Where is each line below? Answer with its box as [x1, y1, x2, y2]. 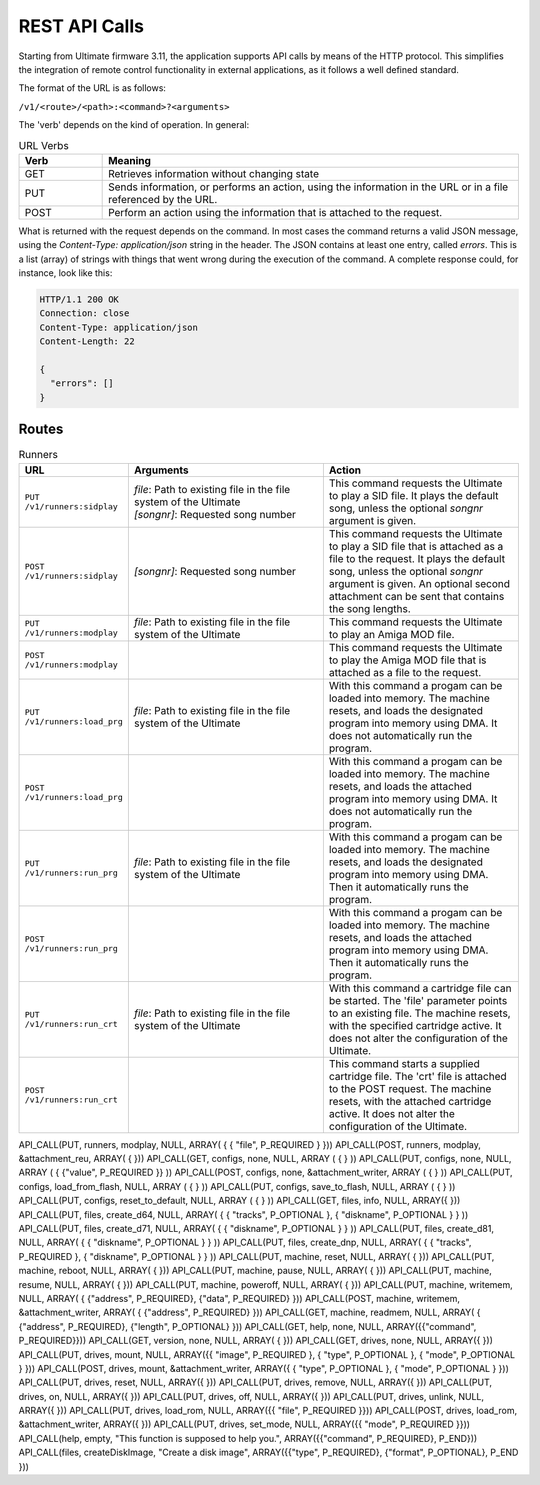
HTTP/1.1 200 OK [39, 294, 120, 305]
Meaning [108, 153, 152, 167]
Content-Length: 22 [39, 336, 135, 347]
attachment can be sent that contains [328, 589, 505, 603]
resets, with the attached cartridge [328, 1094, 492, 1108]
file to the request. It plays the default [328, 551, 505, 565]
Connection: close [39, 308, 130, 319]
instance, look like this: [18, 267, 113, 279]
